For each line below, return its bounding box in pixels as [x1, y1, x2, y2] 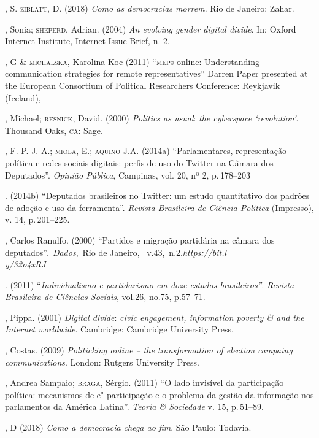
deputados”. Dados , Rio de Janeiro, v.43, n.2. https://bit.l [5, 245, 227, 258]
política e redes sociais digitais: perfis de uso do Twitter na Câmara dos [5, 156, 274, 169]
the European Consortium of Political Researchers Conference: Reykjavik [5, 79, 280, 91]
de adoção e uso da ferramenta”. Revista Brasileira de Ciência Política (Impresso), [5, 201, 314, 213]
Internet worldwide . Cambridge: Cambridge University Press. [5, 323, 234, 336]
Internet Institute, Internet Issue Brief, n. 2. [5, 34, 170, 47]
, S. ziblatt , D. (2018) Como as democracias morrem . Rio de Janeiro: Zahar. [5, 2, 294, 14]
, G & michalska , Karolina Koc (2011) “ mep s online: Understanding [5, 55, 260, 67]
